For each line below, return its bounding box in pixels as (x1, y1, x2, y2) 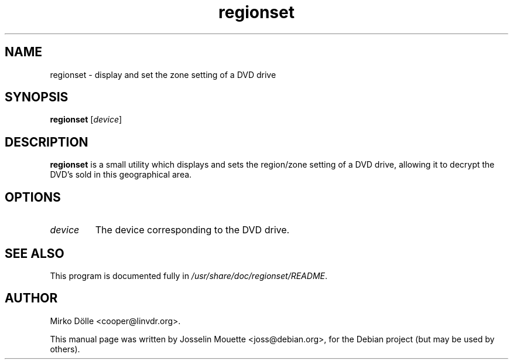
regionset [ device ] (50, 114, 122, 125)
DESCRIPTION (5, 134, 88, 149)
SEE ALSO (5, 246, 64, 261)
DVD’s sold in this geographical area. (50, 169, 192, 180)
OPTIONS (5, 189, 61, 205)
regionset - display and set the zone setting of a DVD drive (50, 69, 276, 80)
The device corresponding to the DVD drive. (95, 224, 290, 236)
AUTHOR (5, 291, 58, 306)
